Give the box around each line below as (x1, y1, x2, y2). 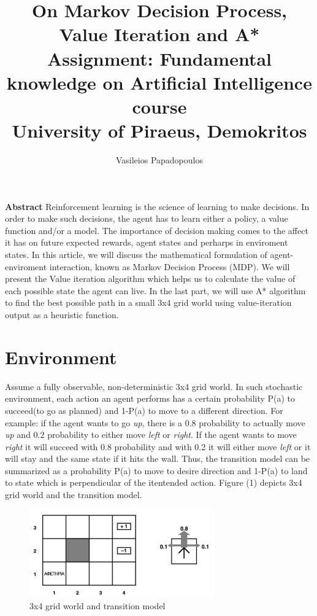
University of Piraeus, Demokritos (12, 118, 307, 143)
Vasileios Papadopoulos (115, 154, 203, 166)
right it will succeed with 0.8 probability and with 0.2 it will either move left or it (5, 440, 311, 453)
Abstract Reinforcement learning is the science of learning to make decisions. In (5, 200, 310, 212)
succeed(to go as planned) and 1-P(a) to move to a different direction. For (5, 404, 283, 416)
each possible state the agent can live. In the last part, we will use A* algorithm (5, 284, 306, 297)
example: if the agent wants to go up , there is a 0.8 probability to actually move (5, 416, 305, 429)
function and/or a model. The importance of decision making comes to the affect (5, 224, 308, 236)
